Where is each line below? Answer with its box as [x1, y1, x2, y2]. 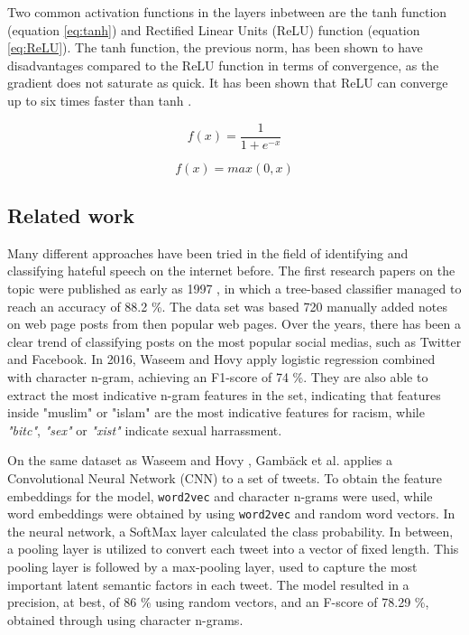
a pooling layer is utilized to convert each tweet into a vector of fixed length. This [7, 539, 459, 558]
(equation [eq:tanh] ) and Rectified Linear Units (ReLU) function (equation [7, 20, 420, 39]
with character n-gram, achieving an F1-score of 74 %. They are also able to [7, 367, 428, 386]
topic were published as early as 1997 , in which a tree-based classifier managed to [7, 279, 462, 298]
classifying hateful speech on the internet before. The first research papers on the [7, 261, 455, 280]
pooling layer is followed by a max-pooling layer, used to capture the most [7, 557, 418, 576]
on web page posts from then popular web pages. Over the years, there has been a [7, 314, 461, 333]
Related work [7, 201, 135, 229]
